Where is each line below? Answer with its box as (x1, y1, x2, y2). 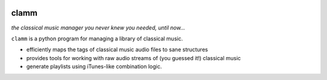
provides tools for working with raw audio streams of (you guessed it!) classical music (26, 54, 242, 61)
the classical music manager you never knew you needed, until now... (11, 24, 185, 31)
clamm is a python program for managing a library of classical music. (11, 35, 183, 42)
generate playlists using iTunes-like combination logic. (26, 63, 162, 70)
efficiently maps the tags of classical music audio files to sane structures (26, 46, 208, 54)
